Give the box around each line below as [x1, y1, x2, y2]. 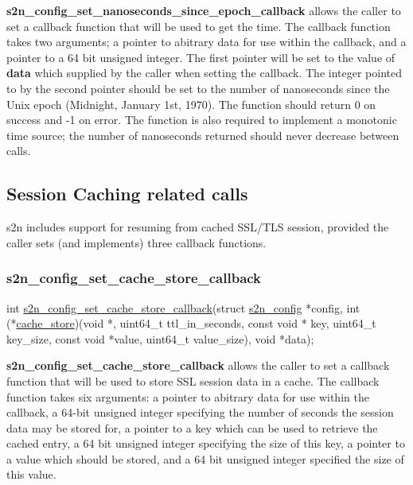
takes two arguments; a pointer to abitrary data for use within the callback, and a [6, 33, 407, 50]
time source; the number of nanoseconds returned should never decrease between [6, 126, 399, 143]
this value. [6, 466, 56, 483]
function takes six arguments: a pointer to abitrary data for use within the [6, 388, 369, 405]
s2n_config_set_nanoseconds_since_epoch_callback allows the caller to [6, 2, 401, 18]
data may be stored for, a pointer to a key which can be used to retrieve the [6, 419, 378, 436]
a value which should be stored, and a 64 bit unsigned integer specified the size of [6, 450, 404, 467]
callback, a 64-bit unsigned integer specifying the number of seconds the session [6, 404, 394, 421]
